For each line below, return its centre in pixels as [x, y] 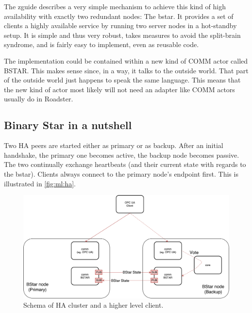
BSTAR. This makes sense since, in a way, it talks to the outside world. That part [126, 70]
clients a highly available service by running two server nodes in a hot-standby [120, 25]
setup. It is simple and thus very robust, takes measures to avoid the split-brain [122, 35]
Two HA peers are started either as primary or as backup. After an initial [114, 145]
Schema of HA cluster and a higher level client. [93, 305]
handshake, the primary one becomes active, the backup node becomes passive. [122, 155]
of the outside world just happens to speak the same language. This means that [122, 80]
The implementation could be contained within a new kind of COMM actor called [126, 60]
